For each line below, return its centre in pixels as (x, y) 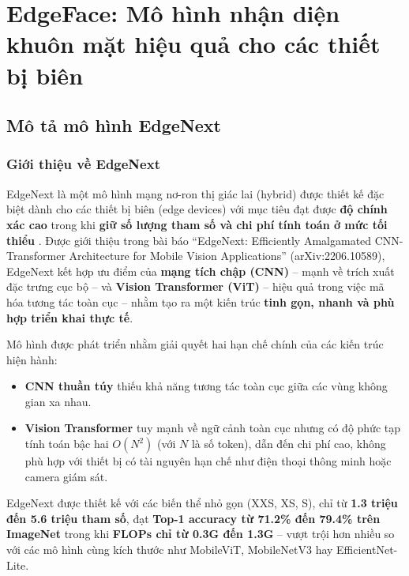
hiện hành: (32, 359)
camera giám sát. (66, 476)
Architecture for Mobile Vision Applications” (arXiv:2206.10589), (227, 256)
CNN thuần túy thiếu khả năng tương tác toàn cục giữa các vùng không (206, 386)
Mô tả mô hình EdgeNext (114, 125)
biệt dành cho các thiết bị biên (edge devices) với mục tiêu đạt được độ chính (197, 209)
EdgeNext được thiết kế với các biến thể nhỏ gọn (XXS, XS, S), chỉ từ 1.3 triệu (202, 503)
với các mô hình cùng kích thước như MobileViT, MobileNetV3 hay (170, 550)
